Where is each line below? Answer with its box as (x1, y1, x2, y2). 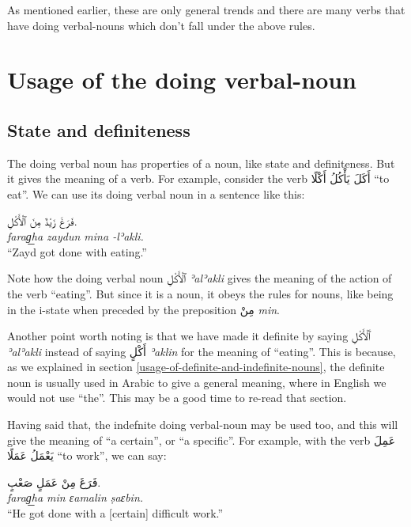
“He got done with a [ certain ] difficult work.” (7, 505, 224, 521)
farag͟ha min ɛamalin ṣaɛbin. (7, 489, 144, 506)
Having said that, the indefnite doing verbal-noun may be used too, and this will (7, 416, 398, 433)
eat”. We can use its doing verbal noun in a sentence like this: (7, 185, 305, 202)
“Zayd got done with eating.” (7, 243, 147, 260)
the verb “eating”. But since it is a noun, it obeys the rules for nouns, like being (7, 285, 394, 301)
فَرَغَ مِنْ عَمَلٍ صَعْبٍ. (7, 473, 101, 490)
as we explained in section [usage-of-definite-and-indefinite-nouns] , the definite (7, 358, 385, 375)
